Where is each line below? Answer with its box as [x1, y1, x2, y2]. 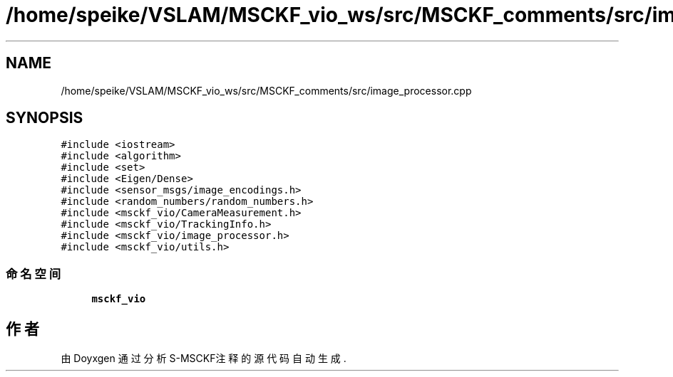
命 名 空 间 [6, 266, 61, 281]
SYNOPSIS [6, 109, 83, 127]
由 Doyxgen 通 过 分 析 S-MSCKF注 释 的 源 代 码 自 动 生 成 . [61, 352, 346, 365]
